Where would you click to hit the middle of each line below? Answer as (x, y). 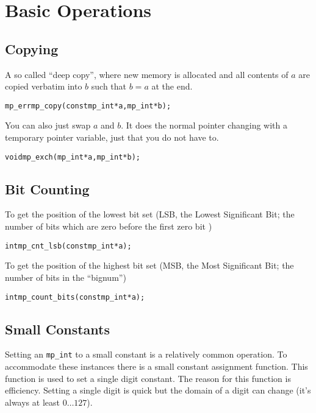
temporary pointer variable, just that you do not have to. (112, 137)
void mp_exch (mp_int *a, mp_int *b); (73, 157)
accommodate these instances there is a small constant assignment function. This (156, 366)
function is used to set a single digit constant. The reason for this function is (148, 378)
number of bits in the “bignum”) (66, 277)
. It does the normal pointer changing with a (204, 125)
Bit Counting (47, 189)
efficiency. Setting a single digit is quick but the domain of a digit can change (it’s (158, 390)
